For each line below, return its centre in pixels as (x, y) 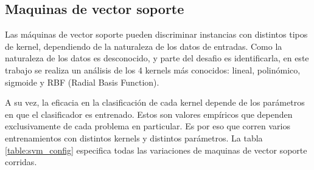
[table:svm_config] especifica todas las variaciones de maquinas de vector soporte (156, 150)
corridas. (21, 162)
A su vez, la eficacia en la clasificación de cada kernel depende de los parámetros (155, 102)
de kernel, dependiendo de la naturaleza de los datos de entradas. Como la (144, 46)
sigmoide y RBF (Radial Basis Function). (82, 82)
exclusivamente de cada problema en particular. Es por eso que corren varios (148, 126)
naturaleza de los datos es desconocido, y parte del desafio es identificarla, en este (157, 58)
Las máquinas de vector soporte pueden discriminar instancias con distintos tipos (156, 34)
